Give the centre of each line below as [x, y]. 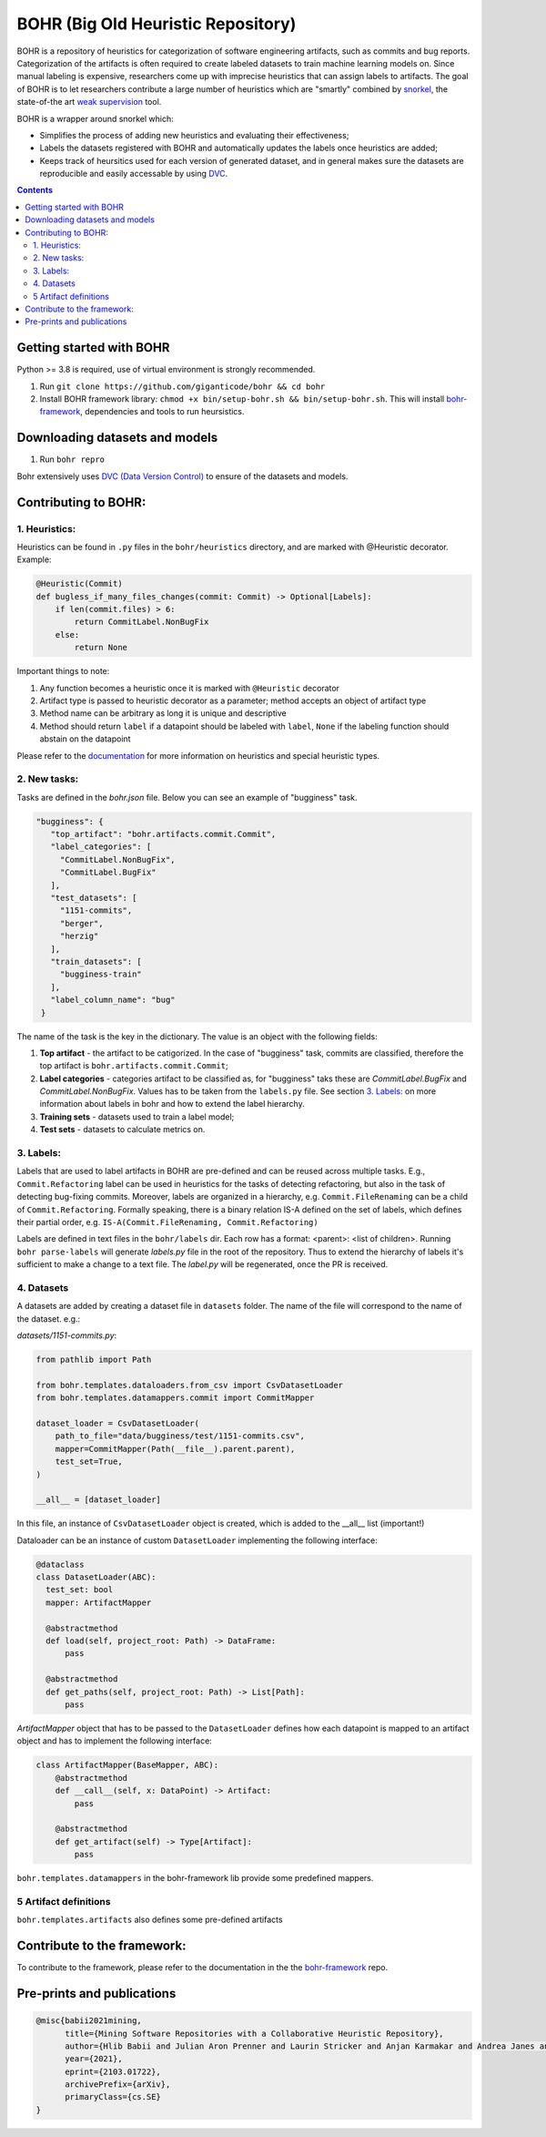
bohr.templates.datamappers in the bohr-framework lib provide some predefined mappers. [195, 1878]
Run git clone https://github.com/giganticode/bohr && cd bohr [182, 386]
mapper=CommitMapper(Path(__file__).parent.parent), [175, 1449]
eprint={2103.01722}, [113, 2071]
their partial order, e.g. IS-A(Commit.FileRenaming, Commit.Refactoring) [167, 1222]
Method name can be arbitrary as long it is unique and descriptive [163, 713]
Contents [35, 190]
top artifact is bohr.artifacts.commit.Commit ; [134, 1066]
